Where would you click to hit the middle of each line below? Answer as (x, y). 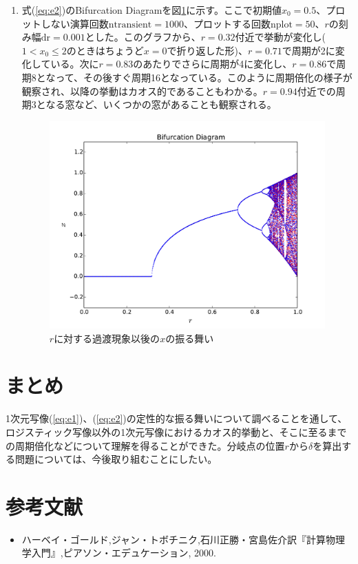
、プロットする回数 (227, 23)
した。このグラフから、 (148, 37)
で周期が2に (308, 50)
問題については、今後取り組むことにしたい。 (116, 459)
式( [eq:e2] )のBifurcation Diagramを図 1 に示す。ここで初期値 (151, 10)
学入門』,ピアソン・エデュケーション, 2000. (119, 553)
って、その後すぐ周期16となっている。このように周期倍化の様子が (204, 77)
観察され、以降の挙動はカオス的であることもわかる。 (142, 91)
